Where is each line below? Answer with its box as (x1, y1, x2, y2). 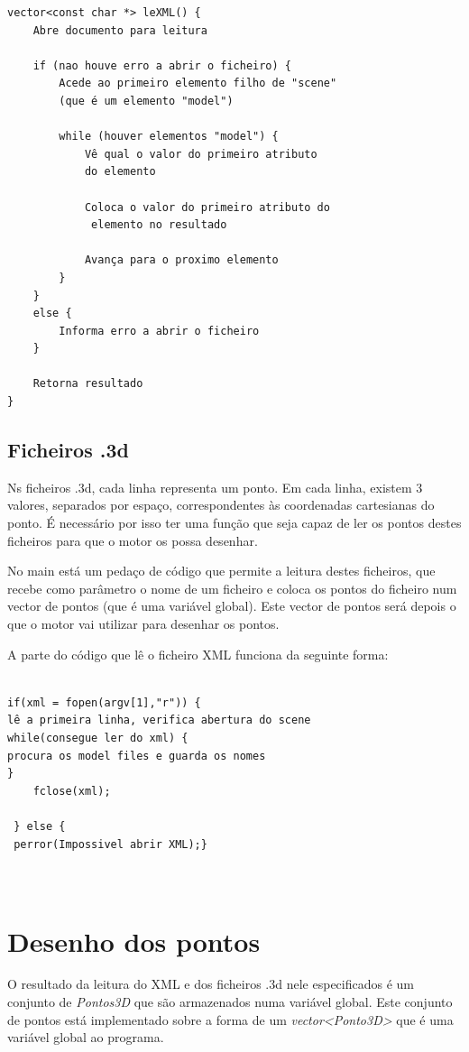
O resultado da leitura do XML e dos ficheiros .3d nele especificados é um (7, 974, 414, 993)
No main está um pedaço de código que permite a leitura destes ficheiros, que (7, 561, 436, 580)
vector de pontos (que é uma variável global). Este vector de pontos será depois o (7, 596, 456, 615)
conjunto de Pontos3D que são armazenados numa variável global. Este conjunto (7, 992, 453, 1011)
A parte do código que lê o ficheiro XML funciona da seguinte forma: (7, 644, 389, 663)
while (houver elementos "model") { (59, 130, 279, 143)
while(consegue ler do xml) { (7, 731, 189, 744)
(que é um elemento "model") (59, 94, 234, 107)
